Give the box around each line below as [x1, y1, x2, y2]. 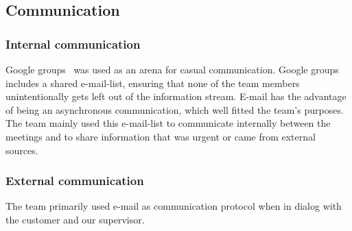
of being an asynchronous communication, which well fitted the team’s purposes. [5, 102, 344, 117]
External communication [5, 172, 144, 189]
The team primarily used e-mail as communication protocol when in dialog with [5, 199, 342, 213]
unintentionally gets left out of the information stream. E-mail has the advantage [5, 89, 347, 104]
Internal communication [5, 35, 141, 52]
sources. [5, 143, 38, 157]
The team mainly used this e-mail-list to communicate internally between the [5, 116, 331, 130]
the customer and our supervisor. [5, 212, 145, 226]
